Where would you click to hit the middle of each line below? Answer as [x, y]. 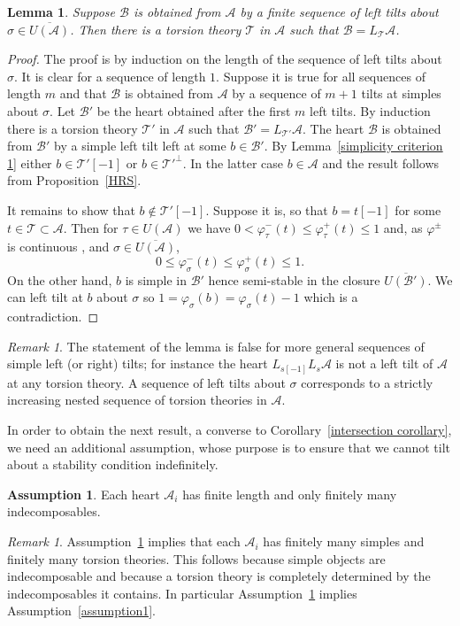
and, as [403, 227]
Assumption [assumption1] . [81, 611]
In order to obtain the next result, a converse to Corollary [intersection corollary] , [230, 430]
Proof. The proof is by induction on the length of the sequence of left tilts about [225, 59]
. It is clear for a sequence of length [110, 76]
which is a [331, 297]
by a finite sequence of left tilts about [339, 12]
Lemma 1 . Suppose [61, 12]
